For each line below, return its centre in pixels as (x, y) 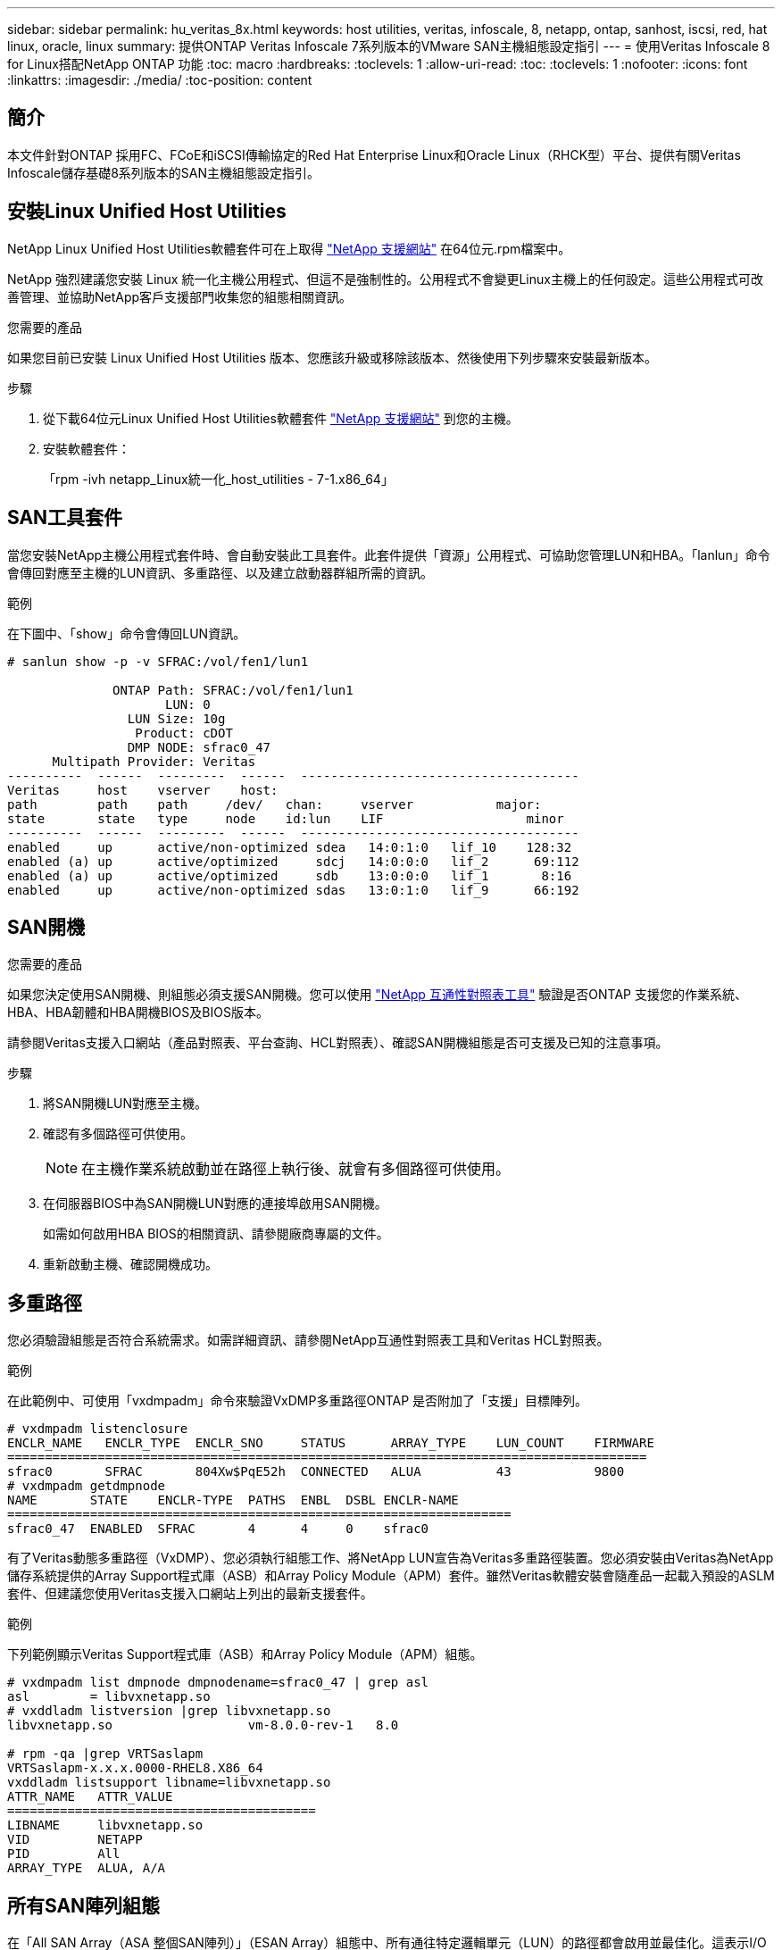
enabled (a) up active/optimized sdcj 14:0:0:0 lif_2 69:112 (293, 861)
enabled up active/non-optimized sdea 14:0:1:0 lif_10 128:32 (290, 847)
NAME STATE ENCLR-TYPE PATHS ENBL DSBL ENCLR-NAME (233, 1500)
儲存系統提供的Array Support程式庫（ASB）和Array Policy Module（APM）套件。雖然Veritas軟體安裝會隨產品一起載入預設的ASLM (391, 1576)
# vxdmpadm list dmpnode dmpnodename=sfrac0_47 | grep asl (218, 1683)
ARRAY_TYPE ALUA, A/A (87, 1868)
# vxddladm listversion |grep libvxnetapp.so (169, 1711)
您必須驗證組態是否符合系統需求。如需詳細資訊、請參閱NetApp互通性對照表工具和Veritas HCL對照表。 (308, 1340)
